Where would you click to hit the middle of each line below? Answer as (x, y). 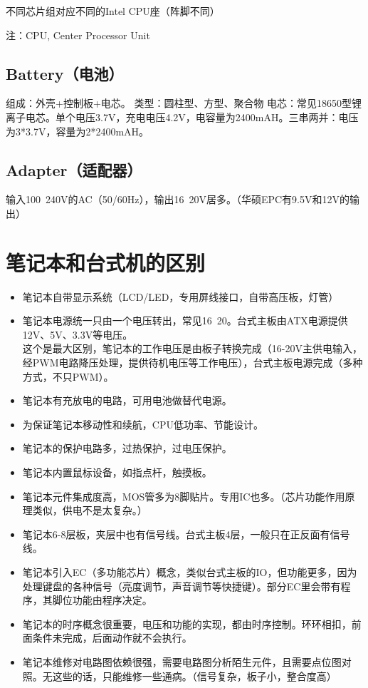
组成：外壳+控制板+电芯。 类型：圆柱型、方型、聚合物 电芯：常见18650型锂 (184, 103)
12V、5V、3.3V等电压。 (78, 334)
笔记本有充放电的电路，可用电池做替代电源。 (127, 400)
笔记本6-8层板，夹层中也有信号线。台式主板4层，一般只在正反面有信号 (186, 534)
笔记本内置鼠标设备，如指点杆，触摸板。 (117, 472)
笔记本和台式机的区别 (106, 262)
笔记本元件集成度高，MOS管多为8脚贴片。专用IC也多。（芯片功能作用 (184, 496)
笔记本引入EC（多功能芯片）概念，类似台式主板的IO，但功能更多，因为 (190, 572)
